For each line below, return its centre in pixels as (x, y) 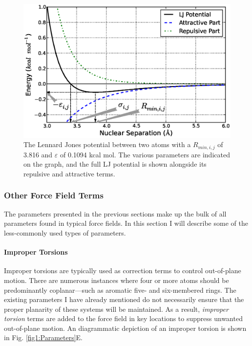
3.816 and (38, 154)
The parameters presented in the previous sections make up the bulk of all (115, 213)
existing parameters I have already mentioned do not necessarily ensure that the (124, 299)
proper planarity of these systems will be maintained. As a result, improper (116, 309)
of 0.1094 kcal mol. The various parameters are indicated (145, 154)
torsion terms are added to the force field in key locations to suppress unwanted (123, 318)
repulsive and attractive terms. (69, 173)
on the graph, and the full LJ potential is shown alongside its (115, 164)
